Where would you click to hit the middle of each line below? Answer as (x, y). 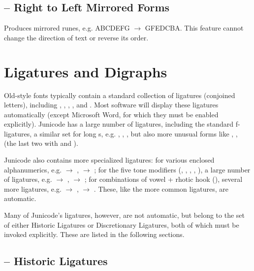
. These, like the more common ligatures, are (161, 188)
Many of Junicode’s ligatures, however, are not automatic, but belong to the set (124, 215)
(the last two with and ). (41, 143)
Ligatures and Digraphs (86, 71)
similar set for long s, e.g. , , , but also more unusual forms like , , (139, 133)
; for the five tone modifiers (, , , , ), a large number (172, 169)
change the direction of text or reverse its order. (76, 37)
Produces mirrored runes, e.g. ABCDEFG (67, 28)
